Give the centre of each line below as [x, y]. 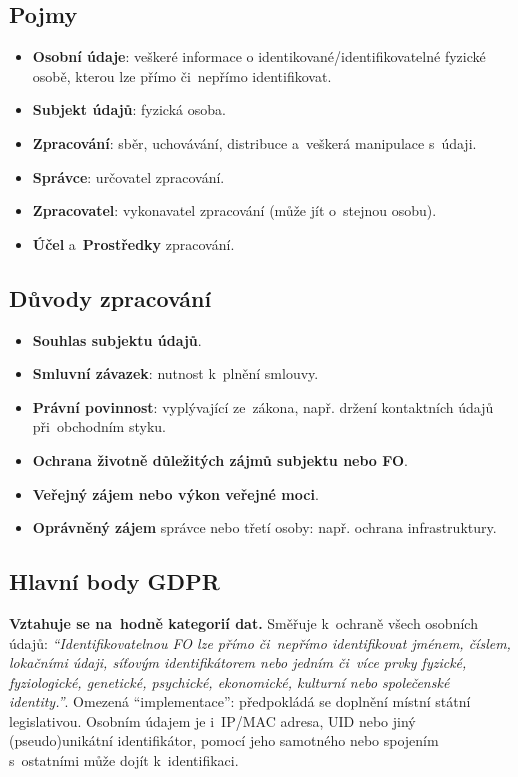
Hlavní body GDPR [114, 581]
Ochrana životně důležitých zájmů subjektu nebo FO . [220, 459]
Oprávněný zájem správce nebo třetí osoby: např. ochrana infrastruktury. [264, 527]
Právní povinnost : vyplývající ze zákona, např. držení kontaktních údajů [263, 406]
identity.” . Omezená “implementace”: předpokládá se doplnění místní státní [240, 701]
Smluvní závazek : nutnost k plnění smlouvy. [175, 373]
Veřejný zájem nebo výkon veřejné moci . [175, 493]
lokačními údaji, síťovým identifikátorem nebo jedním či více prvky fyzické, [238, 662]
